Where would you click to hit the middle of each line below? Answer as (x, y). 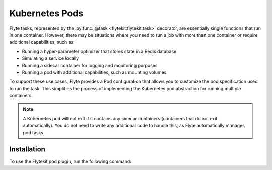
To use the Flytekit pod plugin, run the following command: (71, 161)
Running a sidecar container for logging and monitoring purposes (90, 65)
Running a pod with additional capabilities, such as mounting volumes (94, 72)
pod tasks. (34, 132)
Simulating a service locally (50, 58)
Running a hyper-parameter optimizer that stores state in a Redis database (99, 51)
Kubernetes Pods (46, 13)
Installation (27, 150)
